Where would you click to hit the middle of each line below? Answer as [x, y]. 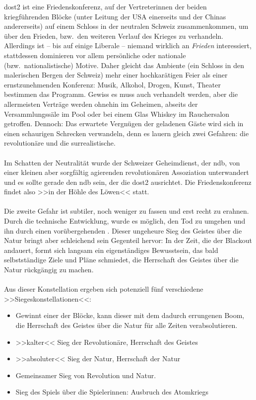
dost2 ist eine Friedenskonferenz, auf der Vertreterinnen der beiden [105, 6]
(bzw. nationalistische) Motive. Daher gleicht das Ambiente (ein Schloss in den [124, 65]
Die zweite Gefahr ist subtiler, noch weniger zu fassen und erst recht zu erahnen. [127, 211]
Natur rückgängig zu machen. [49, 270]
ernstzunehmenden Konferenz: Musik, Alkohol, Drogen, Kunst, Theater [112, 84]
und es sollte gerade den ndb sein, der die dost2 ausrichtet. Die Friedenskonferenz [128, 182]
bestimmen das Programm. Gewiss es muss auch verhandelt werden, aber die [121, 94]
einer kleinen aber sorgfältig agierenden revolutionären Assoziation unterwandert [127, 172]
